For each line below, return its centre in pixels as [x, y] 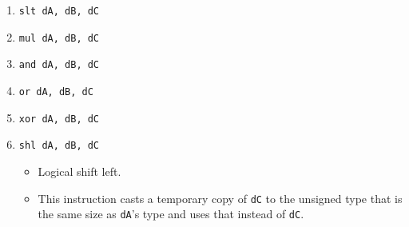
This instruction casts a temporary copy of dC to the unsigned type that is [220, 198]
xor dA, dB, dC [59, 119]
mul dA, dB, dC [59, 38]
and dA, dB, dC [59, 65]
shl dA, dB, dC [59, 146]
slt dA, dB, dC [59, 11]
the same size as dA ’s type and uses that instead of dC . [171, 214]
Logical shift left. [79, 171]
